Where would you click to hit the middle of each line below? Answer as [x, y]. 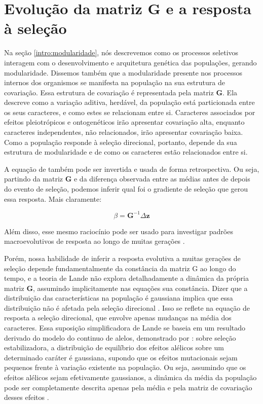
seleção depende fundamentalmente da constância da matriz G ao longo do [120, 268]
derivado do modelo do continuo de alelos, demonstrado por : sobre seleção [120, 337]
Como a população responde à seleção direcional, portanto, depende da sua [121, 142]
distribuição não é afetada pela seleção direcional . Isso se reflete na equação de [127, 307]
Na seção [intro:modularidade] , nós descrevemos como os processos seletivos [121, 52]
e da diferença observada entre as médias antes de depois [162, 179]
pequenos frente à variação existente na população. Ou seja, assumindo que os [125, 367]
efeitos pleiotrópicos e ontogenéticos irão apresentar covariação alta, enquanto [124, 122]
